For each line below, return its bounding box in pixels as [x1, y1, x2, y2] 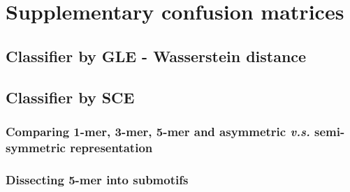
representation [70, 138, 153, 156]
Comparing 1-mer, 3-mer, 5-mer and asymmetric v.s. [6, 122, 310, 140]
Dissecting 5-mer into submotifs [6, 170, 189, 188]
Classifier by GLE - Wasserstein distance [6, 45, 307, 66]
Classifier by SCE [6, 86, 135, 108]
